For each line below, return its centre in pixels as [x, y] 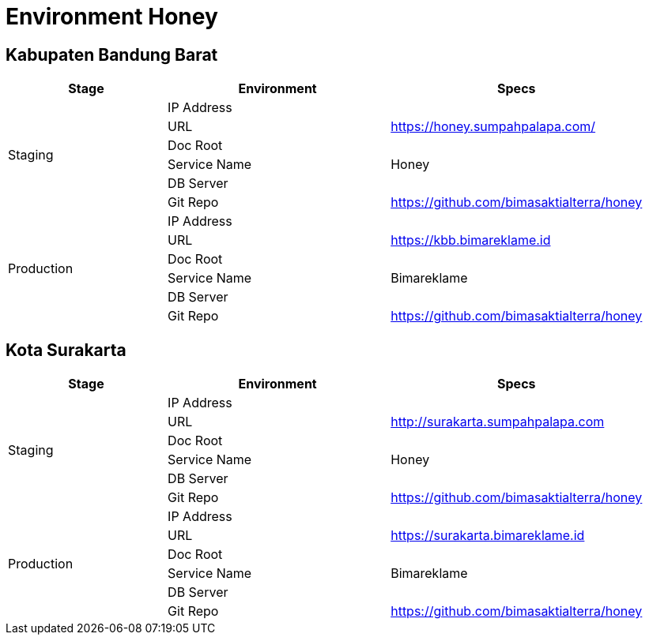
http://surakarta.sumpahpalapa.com [498, 422]
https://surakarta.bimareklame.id [488, 536]
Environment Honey [112, 17]
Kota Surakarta [66, 350]
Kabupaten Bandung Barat [112, 54]
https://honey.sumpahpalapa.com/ [493, 127]
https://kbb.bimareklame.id [471, 240]
